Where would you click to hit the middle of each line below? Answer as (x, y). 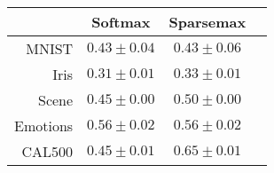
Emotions (44, 126)
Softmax (121, 22)
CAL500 (47, 151)
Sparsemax (207, 22)
